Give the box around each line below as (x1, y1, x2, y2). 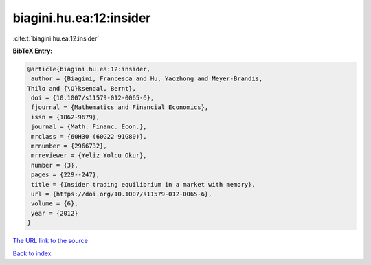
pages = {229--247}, (31, 171, 100, 178)
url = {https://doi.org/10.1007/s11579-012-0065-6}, (31, 190, 212, 198)
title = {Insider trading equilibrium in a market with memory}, (31, 181, 256, 188)
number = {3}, (31, 161, 78, 169)
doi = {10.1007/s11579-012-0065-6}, (31, 94, 155, 102)
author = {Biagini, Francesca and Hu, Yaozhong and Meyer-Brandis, (31, 75, 263, 82)
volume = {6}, (31, 200, 78, 207)
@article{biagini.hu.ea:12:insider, (27, 65, 151, 73)
